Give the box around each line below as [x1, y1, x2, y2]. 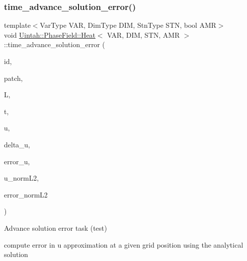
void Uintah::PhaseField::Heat [4, 29, 96, 40]
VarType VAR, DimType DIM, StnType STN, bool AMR [40, 20, 217, 30]
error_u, [4, 156, 30, 166]
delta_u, [4, 139, 30, 149]
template [4, 20, 31, 30]
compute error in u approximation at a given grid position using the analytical [4, 239, 244, 250]
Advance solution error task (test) [4, 222, 107, 233]
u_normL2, [4, 173, 39, 183]
